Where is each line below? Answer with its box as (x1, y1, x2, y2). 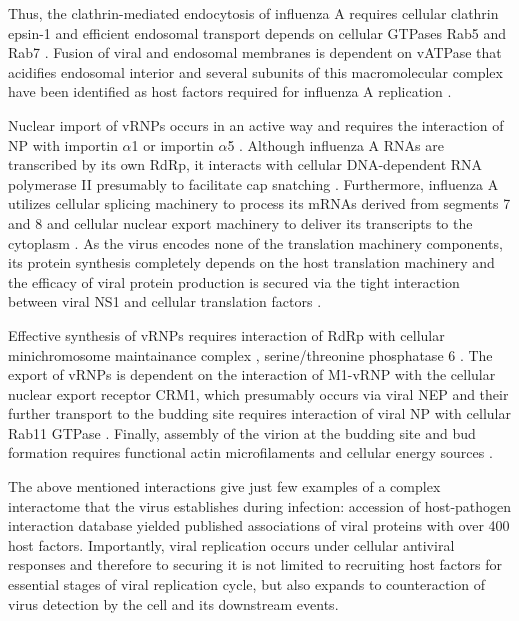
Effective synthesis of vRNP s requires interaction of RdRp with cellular (8, 324, 445, 345)
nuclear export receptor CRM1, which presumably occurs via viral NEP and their (8, 383, 509, 404)
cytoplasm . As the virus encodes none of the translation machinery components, (8, 232, 503, 253)
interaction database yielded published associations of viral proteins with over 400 (8, 515, 510, 536)
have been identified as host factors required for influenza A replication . (8, 81, 452, 102)
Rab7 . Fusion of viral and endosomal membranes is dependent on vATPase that (8, 42, 502, 63)
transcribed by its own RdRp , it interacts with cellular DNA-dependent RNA (8, 154, 483, 175)
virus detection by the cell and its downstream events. (8, 593, 339, 614)
